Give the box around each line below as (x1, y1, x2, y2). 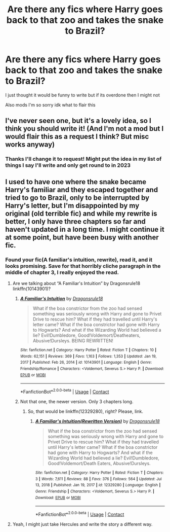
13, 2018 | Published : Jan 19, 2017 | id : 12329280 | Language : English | (35, 483, 161, 488)
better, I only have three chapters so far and (5, 217, 146, 226)
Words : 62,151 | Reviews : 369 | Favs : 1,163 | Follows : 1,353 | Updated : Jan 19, (20, 353, 157, 359)
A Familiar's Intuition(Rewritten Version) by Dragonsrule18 (35, 418, 160, 424)
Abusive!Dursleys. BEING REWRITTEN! (32, 337, 114, 343)
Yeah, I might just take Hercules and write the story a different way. (12, 521, 153, 527)
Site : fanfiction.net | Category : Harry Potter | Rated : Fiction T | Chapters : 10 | (20, 347, 157, 352)
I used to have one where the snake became (5, 178, 147, 186)
